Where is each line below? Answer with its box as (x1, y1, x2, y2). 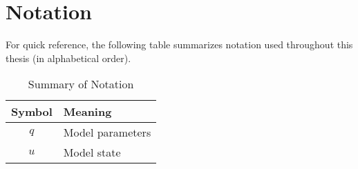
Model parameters (63, 124, 151, 141)
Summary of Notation (28, 76, 134, 92)
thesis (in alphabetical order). (6, 50, 131, 65)
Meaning (63, 103, 112, 120)
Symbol (11, 103, 53, 120)
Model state (63, 144, 121, 161)
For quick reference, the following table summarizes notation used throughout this (6, 37, 353, 52)
